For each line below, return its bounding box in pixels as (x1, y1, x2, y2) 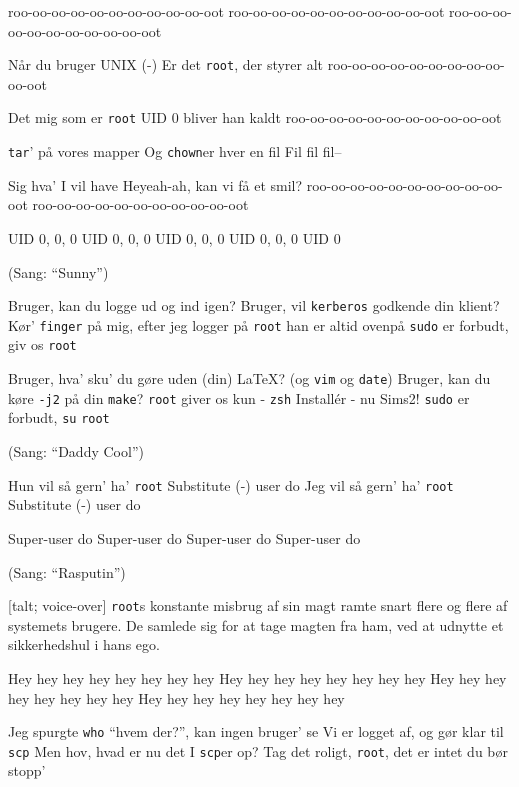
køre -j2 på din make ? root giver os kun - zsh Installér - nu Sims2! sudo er (8, 387, 470, 408)
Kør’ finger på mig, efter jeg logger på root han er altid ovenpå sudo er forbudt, (8, 314, 509, 335)
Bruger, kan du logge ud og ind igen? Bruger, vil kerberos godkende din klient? (8, 295, 500, 316)
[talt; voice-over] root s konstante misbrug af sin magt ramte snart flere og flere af (8, 595, 508, 616)
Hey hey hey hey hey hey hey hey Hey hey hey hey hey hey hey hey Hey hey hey (8, 667, 507, 688)
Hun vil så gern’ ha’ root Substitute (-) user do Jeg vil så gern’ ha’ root (8, 474, 454, 495)
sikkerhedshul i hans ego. (8, 634, 160, 655)
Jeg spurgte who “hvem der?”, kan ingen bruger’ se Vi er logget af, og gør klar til (8, 721, 504, 742)
